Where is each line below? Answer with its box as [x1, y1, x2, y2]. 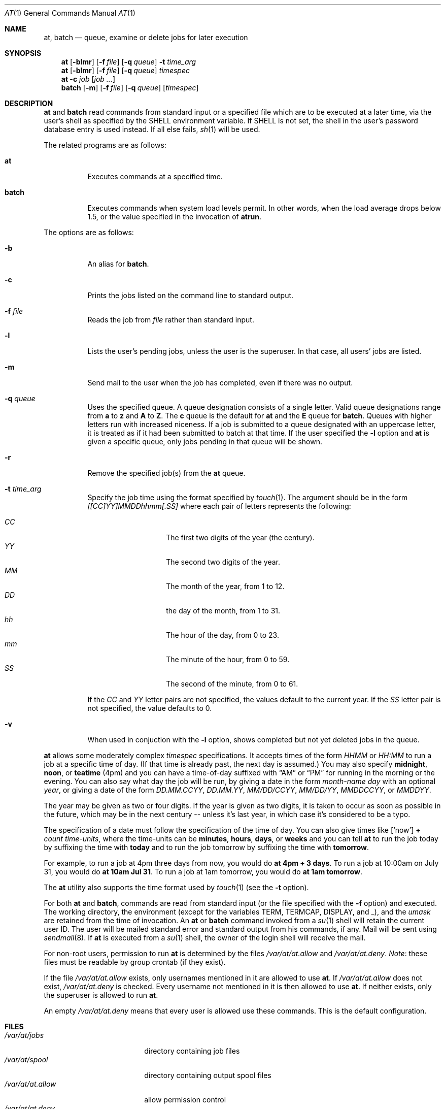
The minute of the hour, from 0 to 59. [166, 655, 290, 664]
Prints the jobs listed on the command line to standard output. [87, 291, 294, 300]
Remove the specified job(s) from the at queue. [87, 469, 246, 477]
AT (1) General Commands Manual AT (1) [5, 9, 135, 17]
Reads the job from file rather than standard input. [87, 315, 254, 324]
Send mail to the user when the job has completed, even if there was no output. [87, 378, 353, 387]
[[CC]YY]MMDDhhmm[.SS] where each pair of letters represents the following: [87, 502, 351, 510]
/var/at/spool [5, 1055, 48, 1064]
